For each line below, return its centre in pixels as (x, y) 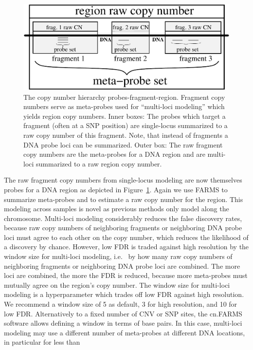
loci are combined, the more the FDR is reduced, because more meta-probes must (126, 275)
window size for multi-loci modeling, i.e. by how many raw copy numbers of (118, 256)
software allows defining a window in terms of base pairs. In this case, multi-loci (123, 323)
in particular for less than (42, 342)
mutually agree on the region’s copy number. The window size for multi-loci (117, 285)
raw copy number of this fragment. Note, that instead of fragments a (126, 135)
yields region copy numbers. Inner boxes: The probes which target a (125, 116)
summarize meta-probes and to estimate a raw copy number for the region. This (124, 199)
